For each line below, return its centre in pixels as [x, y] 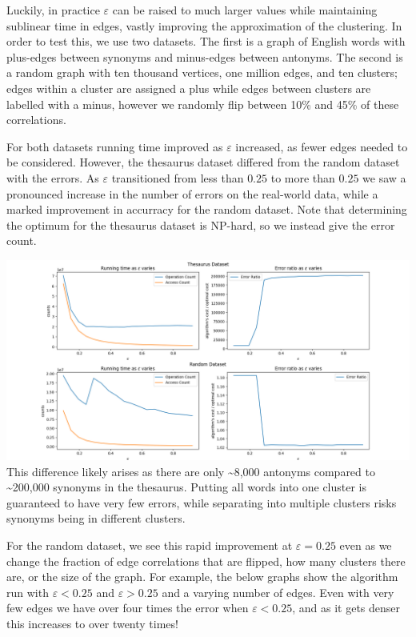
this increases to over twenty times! [92, 623]
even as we [366, 545]
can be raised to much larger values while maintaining [245, 10]
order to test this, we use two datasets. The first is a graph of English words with [206, 41]
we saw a [384, 177]
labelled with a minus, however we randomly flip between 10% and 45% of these [203, 104]
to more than [303, 177]
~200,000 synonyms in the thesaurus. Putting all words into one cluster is [187, 487]
